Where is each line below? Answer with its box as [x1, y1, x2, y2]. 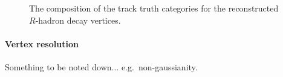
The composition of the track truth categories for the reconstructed [29, 2, 279, 14]
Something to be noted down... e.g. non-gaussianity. [5, 60, 198, 73]
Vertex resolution [5, 37, 79, 50]
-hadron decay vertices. [35, 13, 121, 26]
